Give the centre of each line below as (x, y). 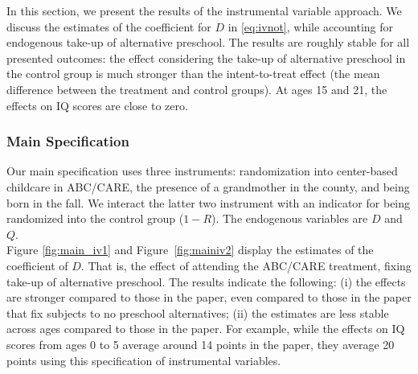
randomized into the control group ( (95, 218)
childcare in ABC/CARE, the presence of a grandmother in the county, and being (208, 186)
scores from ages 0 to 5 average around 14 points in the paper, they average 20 (201, 344)
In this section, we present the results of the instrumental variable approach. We (204, 10)
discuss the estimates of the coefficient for (109, 26)
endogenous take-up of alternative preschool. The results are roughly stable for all (208, 42)
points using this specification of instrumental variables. (144, 360)
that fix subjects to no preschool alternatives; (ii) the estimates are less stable (198, 312)
